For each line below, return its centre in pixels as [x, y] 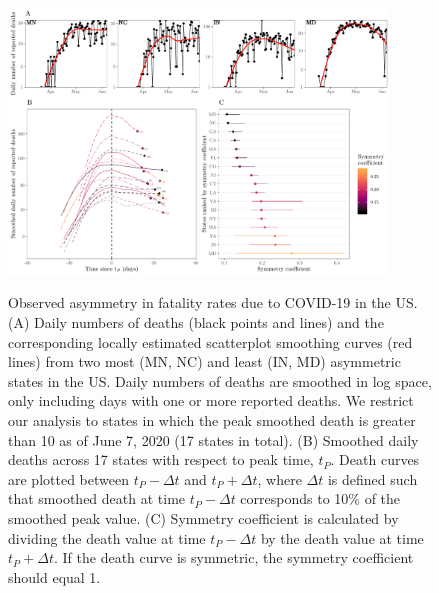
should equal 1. [54, 576]
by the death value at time [342, 537]
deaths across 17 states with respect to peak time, [161, 459]
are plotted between [68, 478]
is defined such [372, 478]
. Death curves [375, 459]
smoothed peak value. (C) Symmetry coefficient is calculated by [203, 517]
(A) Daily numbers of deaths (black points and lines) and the [196, 322]
